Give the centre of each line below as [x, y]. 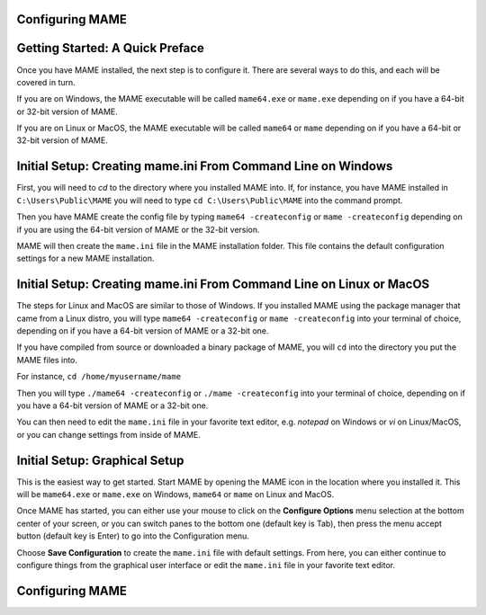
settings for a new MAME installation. [85, 258]
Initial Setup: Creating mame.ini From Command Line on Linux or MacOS [223, 285]
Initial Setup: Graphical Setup [100, 460]
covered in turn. [46, 82]
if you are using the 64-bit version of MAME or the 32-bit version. [138, 229]
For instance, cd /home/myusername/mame [99, 377]
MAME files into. [47, 360]
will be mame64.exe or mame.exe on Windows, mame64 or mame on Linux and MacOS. [175, 495]
